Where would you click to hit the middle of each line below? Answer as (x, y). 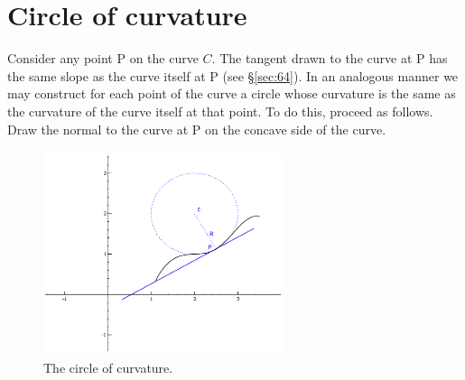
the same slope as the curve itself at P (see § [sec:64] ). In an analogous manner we (233, 75)
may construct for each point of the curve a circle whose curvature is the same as (232, 93)
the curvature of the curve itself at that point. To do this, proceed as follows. (220, 111)
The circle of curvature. (108, 368)
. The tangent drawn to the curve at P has (330, 58)
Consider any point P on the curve (103, 58)
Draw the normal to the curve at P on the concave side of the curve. (197, 129)
